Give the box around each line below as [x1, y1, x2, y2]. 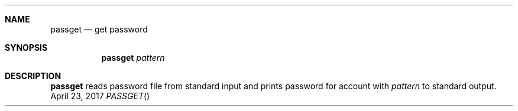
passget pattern [101, 53, 165, 63]
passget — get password [50, 24, 148, 34]
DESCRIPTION [5, 71, 61, 81]
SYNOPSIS [5, 43, 48, 53]
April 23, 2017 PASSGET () [50, 91, 150, 101]
